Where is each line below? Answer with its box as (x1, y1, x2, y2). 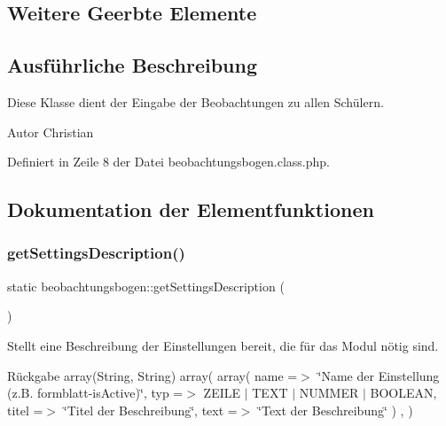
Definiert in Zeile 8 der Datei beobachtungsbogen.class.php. (7, 152, 330, 171)
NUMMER (299, 383, 359, 402)
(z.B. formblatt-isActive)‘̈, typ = (7, 383, 184, 402)
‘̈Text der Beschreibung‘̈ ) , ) (258, 400, 413, 419)
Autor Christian (7, 122, 94, 141)
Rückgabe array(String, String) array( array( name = (7, 366, 298, 384)
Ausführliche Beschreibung (7, 51, 257, 79)
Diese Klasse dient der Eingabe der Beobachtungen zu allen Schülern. (7, 92, 384, 111)
